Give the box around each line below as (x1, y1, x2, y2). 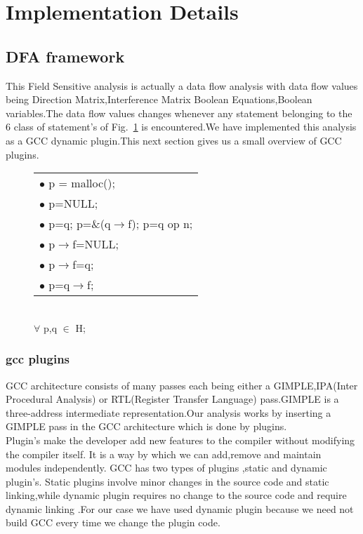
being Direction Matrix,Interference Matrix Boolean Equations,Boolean (6, 92, 312, 107)
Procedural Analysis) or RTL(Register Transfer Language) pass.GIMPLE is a (6, 392, 339, 406)
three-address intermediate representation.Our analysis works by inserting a (6, 405, 331, 420)
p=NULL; (48, 195, 98, 212)
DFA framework (6, 45, 125, 67)
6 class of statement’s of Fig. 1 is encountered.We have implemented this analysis (6, 119, 357, 134)
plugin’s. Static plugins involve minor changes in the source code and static (6, 474, 329, 488)
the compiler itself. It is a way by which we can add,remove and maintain (6, 446, 322, 461)
